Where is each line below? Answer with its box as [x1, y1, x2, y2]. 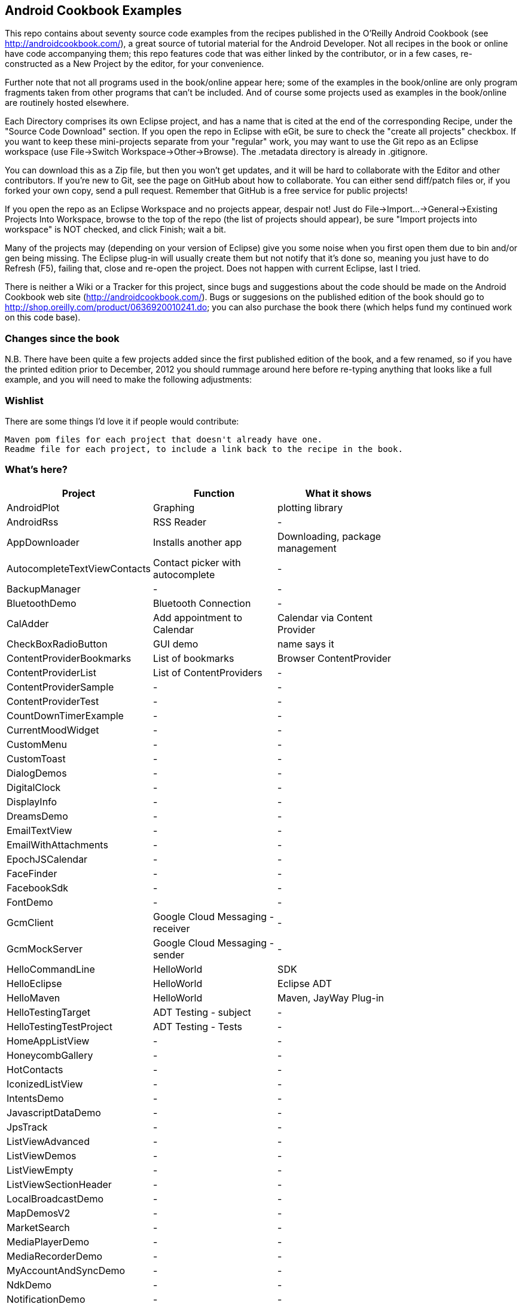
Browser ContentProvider [277, 652, 392, 664]
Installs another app [153, 536, 242, 548]
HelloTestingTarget [7, 1006, 90, 1018]
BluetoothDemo [7, 597, 77, 609]
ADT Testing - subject [153, 1006, 251, 1018]
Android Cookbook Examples [5, 3, 182, 18]
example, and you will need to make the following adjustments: [5, 374, 252, 385]
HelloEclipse [7, 977, 62, 990]
